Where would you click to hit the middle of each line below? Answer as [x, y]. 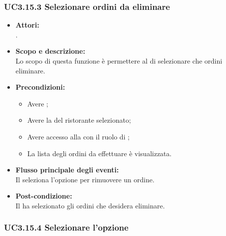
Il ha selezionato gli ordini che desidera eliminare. [90, 205]
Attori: [27, 25]
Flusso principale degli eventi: [67, 170]
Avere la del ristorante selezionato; [79, 120]
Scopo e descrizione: [50, 51]
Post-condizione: [44, 196]
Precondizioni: [40, 87]
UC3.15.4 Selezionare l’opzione [66, 227]
